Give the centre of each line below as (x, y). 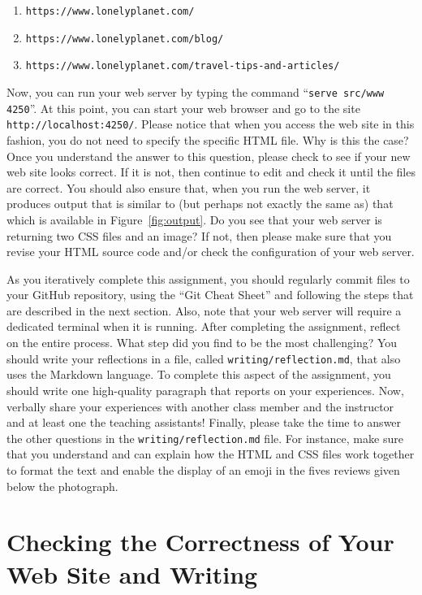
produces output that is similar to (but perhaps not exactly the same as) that (200, 204)
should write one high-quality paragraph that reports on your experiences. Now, (205, 390)
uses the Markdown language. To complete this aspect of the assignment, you (199, 374)
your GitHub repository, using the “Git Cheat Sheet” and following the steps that (210, 295)
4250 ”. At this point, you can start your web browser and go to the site (183, 108)
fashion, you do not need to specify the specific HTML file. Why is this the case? (208, 139)
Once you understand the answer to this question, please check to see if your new (209, 156)
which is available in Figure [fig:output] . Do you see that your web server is (194, 219)
